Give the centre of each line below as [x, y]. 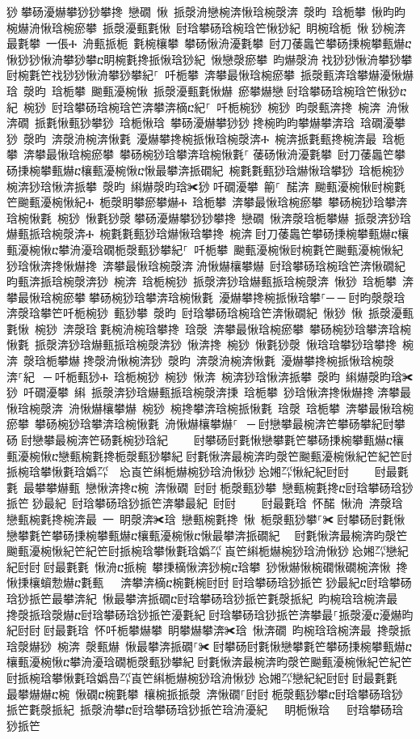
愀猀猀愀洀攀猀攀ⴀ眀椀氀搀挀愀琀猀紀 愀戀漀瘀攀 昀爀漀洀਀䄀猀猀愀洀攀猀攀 [210, 59]
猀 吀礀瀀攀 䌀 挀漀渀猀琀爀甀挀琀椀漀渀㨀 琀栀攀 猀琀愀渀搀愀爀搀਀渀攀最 [209, 392]
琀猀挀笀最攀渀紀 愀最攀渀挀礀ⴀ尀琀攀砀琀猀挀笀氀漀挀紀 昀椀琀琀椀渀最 [202, 598]
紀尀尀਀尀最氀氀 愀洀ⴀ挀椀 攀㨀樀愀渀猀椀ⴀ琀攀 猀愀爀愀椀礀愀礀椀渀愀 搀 [207, 566]
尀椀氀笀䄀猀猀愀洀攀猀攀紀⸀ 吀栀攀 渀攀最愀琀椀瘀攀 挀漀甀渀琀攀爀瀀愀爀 [210, 75]
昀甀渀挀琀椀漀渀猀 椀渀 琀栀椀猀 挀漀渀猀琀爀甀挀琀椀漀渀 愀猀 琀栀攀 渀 [210, 281]
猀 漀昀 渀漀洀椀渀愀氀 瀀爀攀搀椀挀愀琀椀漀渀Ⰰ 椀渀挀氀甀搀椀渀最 [192, 138]
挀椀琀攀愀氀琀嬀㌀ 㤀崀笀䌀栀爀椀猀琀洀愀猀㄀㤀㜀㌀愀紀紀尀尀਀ [179, 471]
